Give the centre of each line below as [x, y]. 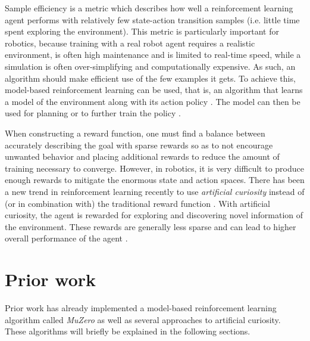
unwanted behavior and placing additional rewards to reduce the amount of [142, 156]
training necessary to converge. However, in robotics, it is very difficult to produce [155, 168]
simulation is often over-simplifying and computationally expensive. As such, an [150, 66]
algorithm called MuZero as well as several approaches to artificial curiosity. [143, 319]
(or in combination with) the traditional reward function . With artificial [137, 203]
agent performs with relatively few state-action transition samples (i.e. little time [152, 19]
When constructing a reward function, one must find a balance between [135, 133]
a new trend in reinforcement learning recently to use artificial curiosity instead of [155, 191]
